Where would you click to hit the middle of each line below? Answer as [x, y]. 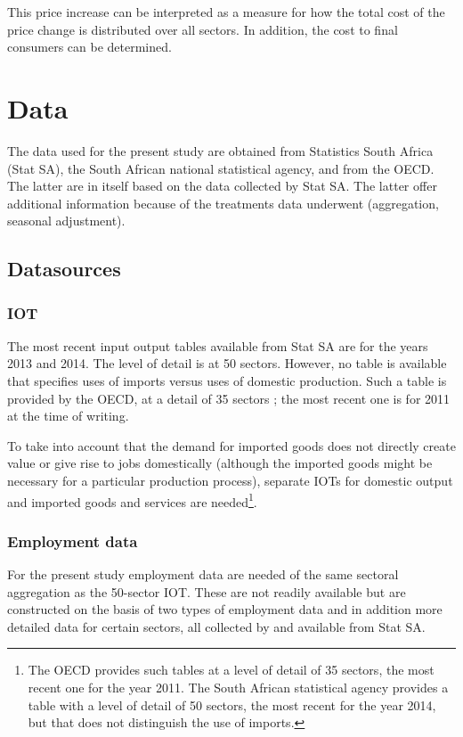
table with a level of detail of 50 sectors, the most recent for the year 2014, [232, 704]
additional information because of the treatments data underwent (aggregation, [223, 203]
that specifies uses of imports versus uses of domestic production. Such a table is [227, 381]
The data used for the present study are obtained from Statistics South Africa [220, 150]
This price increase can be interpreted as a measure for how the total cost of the [226, 12]
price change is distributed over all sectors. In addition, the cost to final [203, 29]
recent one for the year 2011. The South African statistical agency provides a [238, 688]
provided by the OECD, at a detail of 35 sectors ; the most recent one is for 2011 [229, 398]
